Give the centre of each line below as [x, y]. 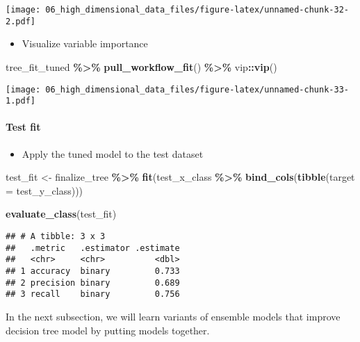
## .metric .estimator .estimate [93, 248]
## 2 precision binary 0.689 [93, 283]
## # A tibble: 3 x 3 [56, 236]
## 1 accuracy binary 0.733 [93, 271]
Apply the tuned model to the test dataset [113, 153]
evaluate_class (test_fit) [61, 214]
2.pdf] [21, 21]
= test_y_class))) [44, 190]
